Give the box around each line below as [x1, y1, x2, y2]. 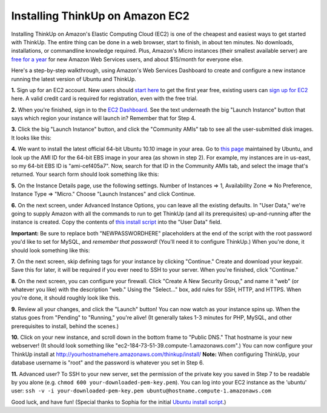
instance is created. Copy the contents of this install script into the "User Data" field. [11, 218, 222, 226]
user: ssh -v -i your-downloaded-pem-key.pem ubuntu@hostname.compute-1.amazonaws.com [11, 387, 272, 394]
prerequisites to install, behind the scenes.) [11, 322, 119, 330]
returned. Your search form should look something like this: [11, 170, 159, 178]
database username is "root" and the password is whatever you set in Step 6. [11, 359, 204, 366]
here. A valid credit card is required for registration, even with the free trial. [11, 95, 198, 102]
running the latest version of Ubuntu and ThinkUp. [11, 75, 136, 82]
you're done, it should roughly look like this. [11, 294, 121, 301]
